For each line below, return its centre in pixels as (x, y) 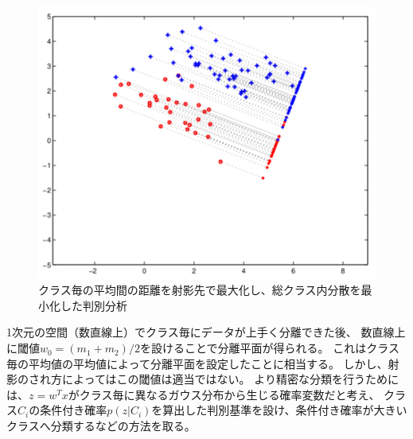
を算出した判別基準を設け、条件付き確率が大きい (279, 410)
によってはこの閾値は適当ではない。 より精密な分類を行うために (230, 379)
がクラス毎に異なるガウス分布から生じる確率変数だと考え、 (224, 394)
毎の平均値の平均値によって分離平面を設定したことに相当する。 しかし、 (197, 363)
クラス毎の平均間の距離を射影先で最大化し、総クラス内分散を (200, 290)
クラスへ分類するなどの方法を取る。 (101, 426)
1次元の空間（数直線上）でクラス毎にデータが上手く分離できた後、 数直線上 (206, 332)
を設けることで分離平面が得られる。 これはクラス (269, 348)
